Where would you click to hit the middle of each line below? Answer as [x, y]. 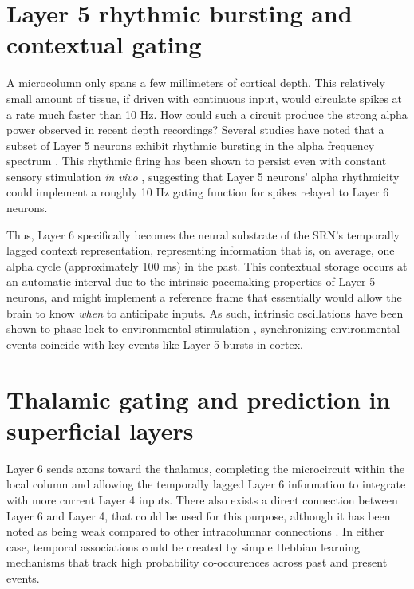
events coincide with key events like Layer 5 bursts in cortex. [155, 344]
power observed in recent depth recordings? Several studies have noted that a [195, 130]
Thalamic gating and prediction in [199, 399]
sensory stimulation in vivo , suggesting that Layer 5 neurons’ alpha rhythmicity [203, 176]
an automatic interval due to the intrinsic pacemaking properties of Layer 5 [191, 281]
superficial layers [100, 430]
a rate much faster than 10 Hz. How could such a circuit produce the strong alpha [207, 114]
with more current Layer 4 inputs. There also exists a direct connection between [202, 499]
